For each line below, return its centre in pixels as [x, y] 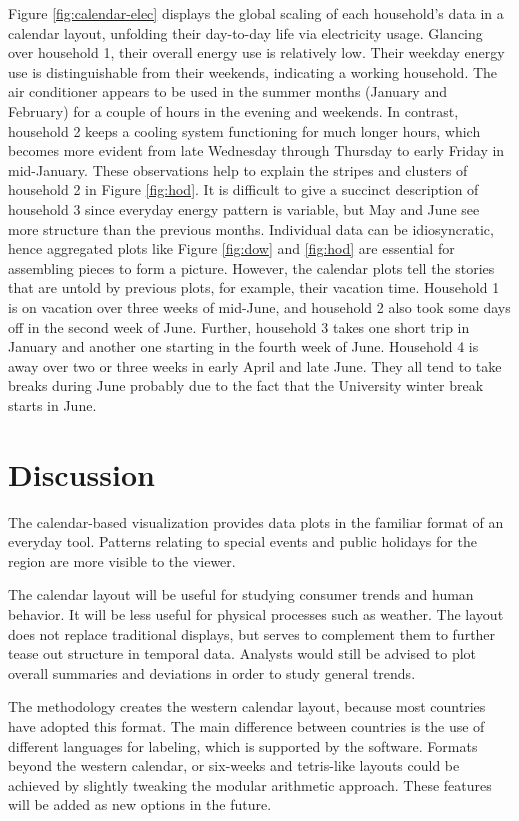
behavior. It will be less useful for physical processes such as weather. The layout [256, 613]
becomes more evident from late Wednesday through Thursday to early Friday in [256, 150]
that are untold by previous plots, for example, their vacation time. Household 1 [254, 287]
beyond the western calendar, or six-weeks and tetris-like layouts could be [234, 765]
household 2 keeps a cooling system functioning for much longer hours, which [244, 130]
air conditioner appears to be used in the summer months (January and [227, 91]
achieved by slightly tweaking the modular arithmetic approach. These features [250, 784]
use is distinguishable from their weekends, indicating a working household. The [253, 71]
